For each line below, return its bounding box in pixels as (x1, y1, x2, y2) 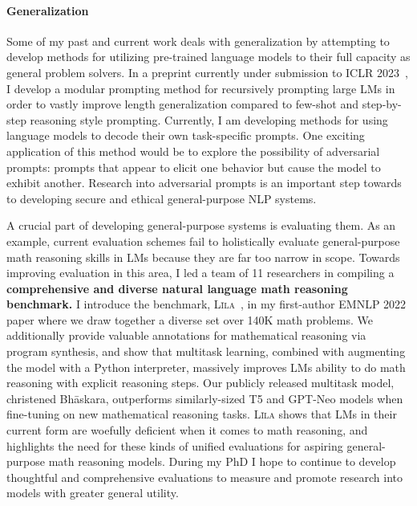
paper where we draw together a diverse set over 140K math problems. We (6, 311, 374, 328)
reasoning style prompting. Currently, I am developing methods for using (30, 111, 388, 128)
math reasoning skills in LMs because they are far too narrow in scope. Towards (6, 248, 400, 265)
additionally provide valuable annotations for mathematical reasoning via (6, 327, 366, 344)
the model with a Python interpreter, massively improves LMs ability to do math (6, 358, 406, 375)
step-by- (362, 96, 402, 112)
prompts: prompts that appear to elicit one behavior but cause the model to (6, 158, 381, 175)
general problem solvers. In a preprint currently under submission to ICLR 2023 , (6, 63, 408, 80)
